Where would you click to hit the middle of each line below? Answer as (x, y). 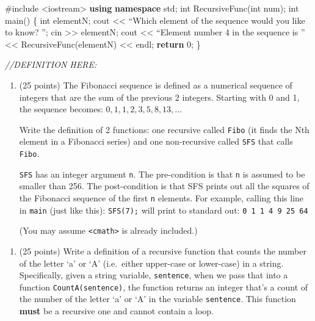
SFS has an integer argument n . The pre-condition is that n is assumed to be (162, 174)
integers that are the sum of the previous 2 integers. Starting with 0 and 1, (159, 97)
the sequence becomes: (61, 109)
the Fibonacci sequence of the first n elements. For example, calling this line (161, 197)
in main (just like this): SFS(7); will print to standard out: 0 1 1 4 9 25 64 (164, 210)
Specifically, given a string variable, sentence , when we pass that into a (154, 275)
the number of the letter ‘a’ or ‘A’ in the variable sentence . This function (157, 299)
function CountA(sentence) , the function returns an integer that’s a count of (164, 287)
